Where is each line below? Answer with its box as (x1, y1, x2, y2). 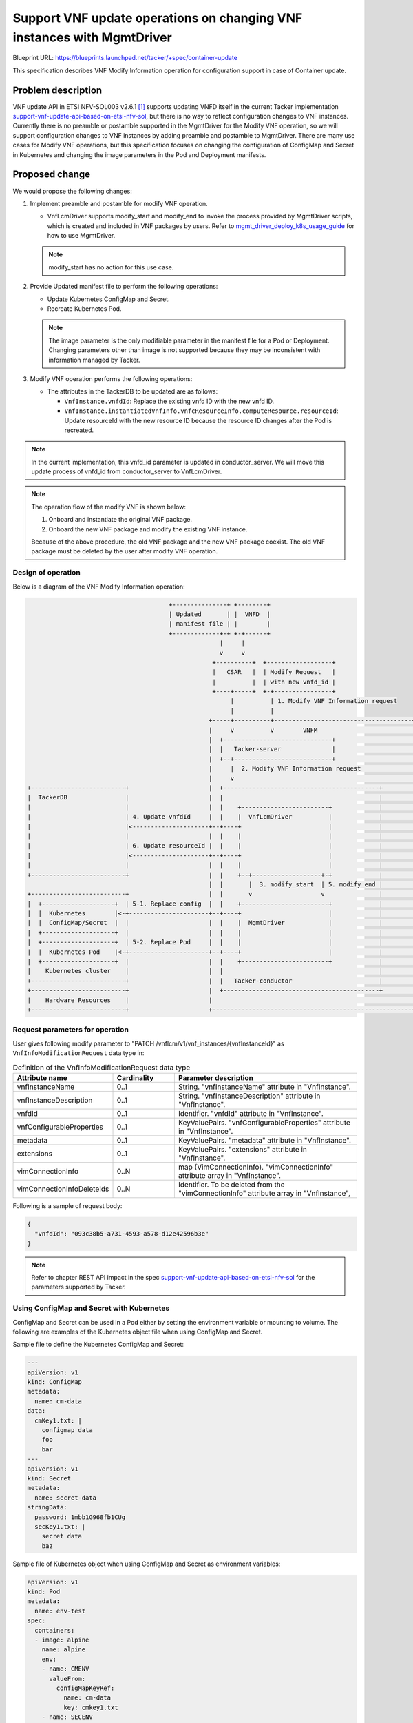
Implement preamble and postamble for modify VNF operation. (30, 199, 208, 207)
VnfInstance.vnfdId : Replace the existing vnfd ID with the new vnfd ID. (64, 397, 275, 405)
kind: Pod (27, 1588, 61, 1595)
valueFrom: (49, 1675, 86, 1682)
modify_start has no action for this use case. (48, 263, 174, 272)
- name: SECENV (41, 1713, 93, 1721)
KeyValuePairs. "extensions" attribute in (178, 1144, 308, 1154)
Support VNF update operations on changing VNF (12, 10, 303, 26)
